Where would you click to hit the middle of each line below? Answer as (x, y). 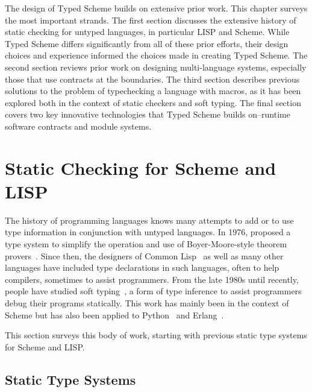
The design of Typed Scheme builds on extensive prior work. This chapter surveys (156, 8)
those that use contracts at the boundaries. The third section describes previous (152, 79)
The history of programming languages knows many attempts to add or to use (149, 220)
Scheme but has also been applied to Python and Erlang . (114, 315)
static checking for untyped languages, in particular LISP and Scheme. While (147, 32)
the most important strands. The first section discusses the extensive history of (151, 20)
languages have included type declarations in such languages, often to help (142, 267)
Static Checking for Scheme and (141, 167)
